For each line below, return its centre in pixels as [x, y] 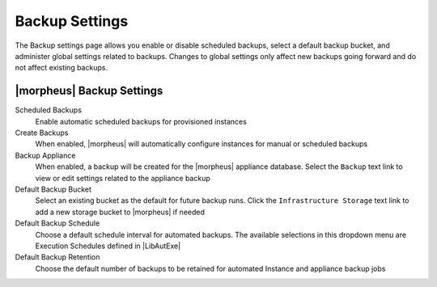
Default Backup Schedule [57, 223]
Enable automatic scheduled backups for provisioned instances [141, 121]
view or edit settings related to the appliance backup [123, 178]
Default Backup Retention [57, 257]
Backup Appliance [45, 155]
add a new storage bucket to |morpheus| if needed [120, 212]
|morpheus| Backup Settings [89, 91]
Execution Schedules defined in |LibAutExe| [108, 246]
